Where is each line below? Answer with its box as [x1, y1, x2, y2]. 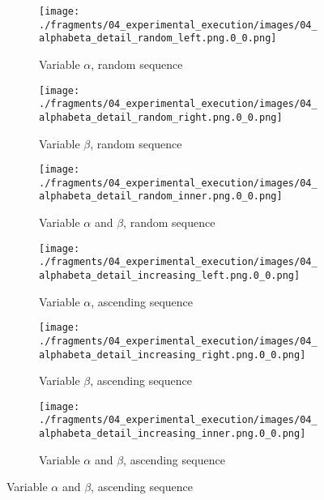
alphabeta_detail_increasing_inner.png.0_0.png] [39, 428, 306, 440]
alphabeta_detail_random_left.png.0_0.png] [39, 32, 277, 45]
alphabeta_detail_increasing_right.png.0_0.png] [39, 348, 306, 361]
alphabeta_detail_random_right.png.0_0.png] [39, 111, 283, 123]
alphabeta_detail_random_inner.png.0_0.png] [39, 190, 283, 203]
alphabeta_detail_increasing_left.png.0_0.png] [39, 270, 301, 281]
